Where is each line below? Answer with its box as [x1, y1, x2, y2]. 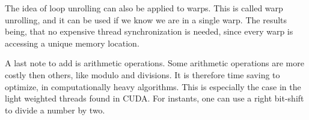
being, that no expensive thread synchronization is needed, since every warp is [5, 25, 293, 38]
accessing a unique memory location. [5, 36, 139, 49]
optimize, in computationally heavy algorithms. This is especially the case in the [5, 80, 301, 93]
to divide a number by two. [5, 103, 105, 116]
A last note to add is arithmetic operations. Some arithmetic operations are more [5, 57, 304, 69]
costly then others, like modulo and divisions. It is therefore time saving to [5, 68, 280, 81]
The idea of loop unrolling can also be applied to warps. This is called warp [5, 2, 283, 14]
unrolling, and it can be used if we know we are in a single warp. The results [5, 13, 287, 26]
